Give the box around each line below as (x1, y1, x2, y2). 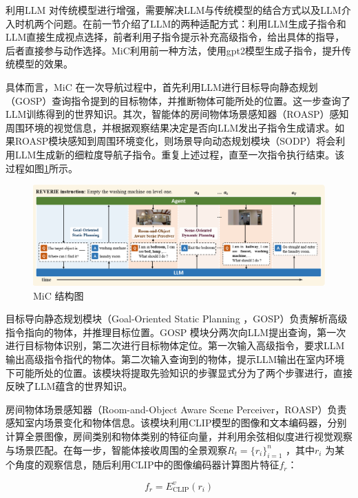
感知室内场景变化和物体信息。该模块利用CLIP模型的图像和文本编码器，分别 (6, 415, 347, 430)
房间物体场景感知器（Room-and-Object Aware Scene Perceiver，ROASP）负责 (6, 402, 347, 416)
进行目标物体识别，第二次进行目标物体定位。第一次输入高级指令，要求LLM (6, 338, 345, 353)
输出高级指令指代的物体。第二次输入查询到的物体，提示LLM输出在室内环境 (6, 352, 345, 366)
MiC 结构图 (33, 288, 84, 302)
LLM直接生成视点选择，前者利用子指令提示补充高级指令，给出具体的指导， (6, 30, 345, 44)
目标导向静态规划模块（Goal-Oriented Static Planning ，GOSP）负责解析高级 (6, 311, 348, 326)
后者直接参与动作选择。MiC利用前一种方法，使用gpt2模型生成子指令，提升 (6, 43, 342, 57)
